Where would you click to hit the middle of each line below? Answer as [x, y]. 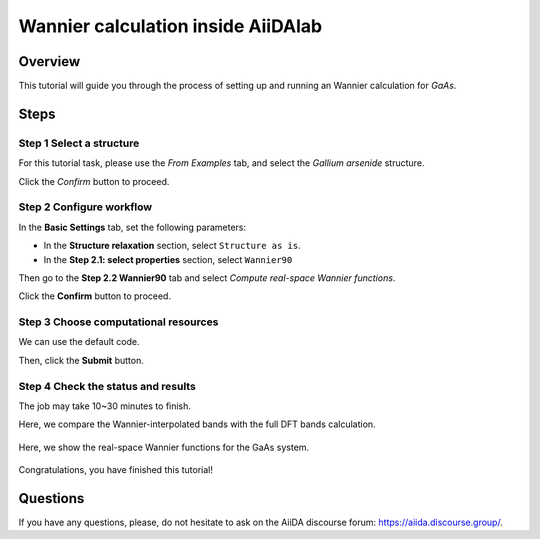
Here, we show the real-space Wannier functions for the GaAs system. [164, 447]
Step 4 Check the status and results [107, 386]
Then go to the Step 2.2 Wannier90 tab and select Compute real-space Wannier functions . [207, 277]
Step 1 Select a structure [79, 143]
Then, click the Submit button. [81, 360]
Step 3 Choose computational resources [118, 322]
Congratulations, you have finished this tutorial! [116, 470]
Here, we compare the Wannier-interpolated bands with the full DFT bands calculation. [197, 424]
